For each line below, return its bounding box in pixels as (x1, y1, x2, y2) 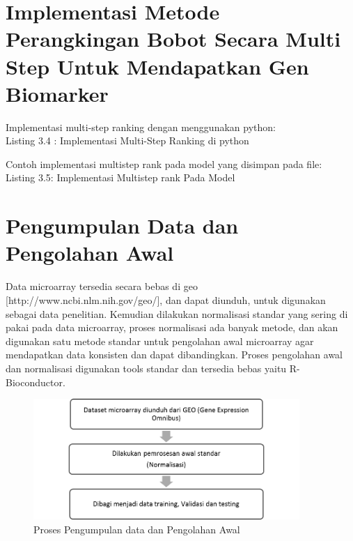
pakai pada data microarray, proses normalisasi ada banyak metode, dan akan (6, 320, 338, 335)
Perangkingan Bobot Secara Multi (6, 24, 341, 53)
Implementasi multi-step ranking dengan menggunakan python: (6, 119, 276, 134)
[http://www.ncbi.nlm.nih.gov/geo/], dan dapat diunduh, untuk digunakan (6, 292, 326, 307)
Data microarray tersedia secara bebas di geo (6, 279, 198, 294)
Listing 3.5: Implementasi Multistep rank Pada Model (6, 170, 235, 185)
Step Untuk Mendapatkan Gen (6, 52, 309, 80)
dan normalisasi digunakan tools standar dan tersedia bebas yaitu (6, 360, 287, 375)
